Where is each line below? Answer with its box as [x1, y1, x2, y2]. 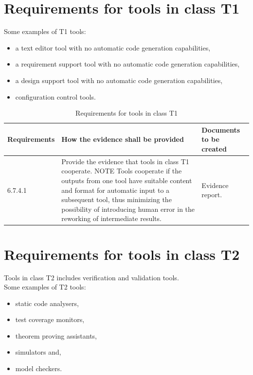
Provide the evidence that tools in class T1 [61, 156, 189, 166]
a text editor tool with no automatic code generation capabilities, [15, 42, 211, 52]
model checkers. [15, 363, 62, 374]
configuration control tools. [15, 91, 96, 102]
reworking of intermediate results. [61, 213, 162, 223]
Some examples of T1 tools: [4, 26, 86, 36]
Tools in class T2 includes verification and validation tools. [4, 272, 179, 282]
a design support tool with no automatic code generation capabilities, [15, 75, 223, 85]
